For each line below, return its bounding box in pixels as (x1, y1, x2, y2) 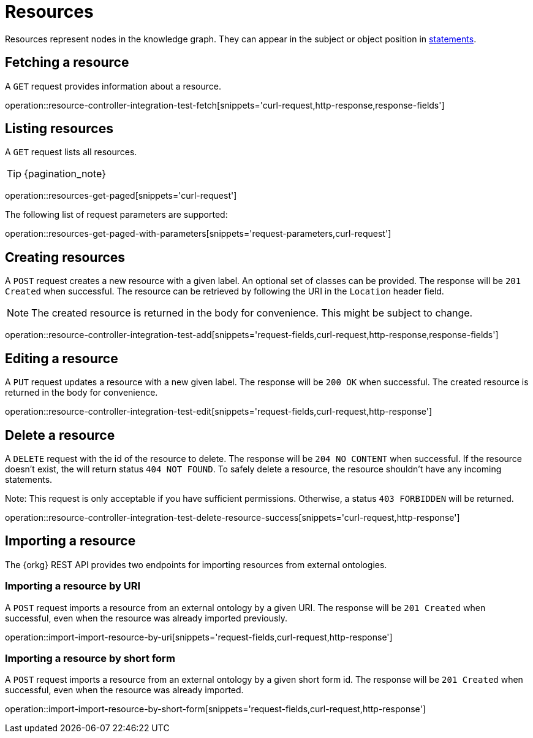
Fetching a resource (5, 55, 129, 71)
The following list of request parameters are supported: (5, 209, 228, 220)
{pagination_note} (24, 167, 106, 180)
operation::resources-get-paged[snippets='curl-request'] (5, 190, 237, 201)
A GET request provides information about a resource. (5, 80, 221, 91)
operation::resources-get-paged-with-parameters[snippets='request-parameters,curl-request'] (5, 228, 391, 239)
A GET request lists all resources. (5, 147, 137, 158)
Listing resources (5, 121, 113, 137)
